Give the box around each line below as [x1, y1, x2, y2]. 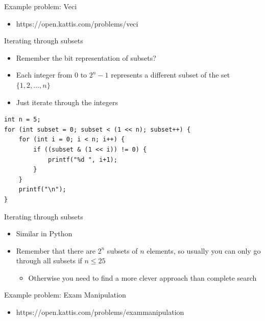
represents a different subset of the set [111, 69, 230, 80]
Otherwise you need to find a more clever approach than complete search [28, 272, 257, 283]
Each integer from [16, 69, 73, 80]
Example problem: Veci [4, 1, 77, 11]
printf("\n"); [18, 186, 66, 193]
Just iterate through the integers [16, 96, 118, 107]
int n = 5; [4, 116, 41, 124]
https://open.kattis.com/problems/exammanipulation [16, 307, 184, 317]
